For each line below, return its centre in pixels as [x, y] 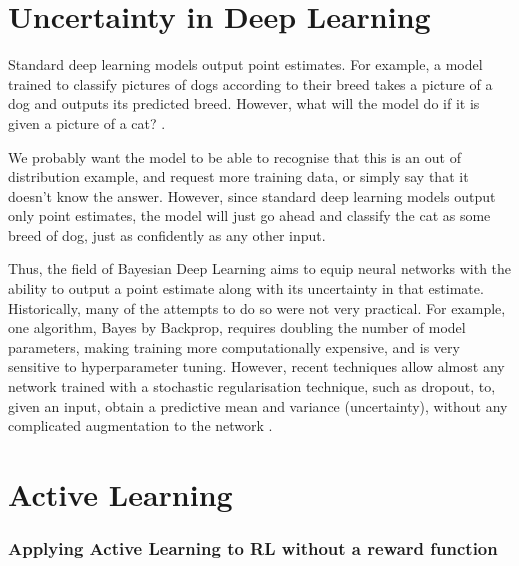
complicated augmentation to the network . [140, 425]
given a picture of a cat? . [87, 122]
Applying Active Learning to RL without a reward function [253, 548]
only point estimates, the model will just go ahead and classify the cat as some [249, 215]
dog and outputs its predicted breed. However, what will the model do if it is [244, 103]
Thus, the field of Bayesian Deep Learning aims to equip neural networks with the [260, 268]
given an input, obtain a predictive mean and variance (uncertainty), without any [258, 405]
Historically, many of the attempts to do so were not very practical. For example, [257, 307]
